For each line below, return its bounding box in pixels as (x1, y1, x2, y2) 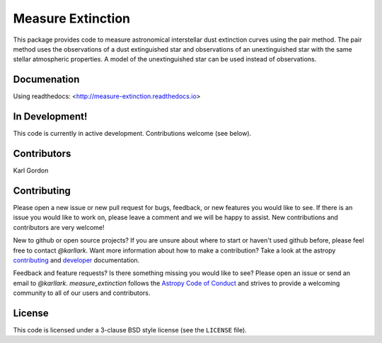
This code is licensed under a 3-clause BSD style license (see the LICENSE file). (13, 325, 247, 334)
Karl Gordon (13, 166, 49, 175)
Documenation (13, 74, 80, 86)
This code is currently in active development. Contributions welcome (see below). (13, 129, 252, 138)
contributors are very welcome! (13, 223, 105, 231)
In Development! (13, 110, 88, 123)
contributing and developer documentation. (13, 255, 140, 264)
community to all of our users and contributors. (13, 289, 151, 297)
